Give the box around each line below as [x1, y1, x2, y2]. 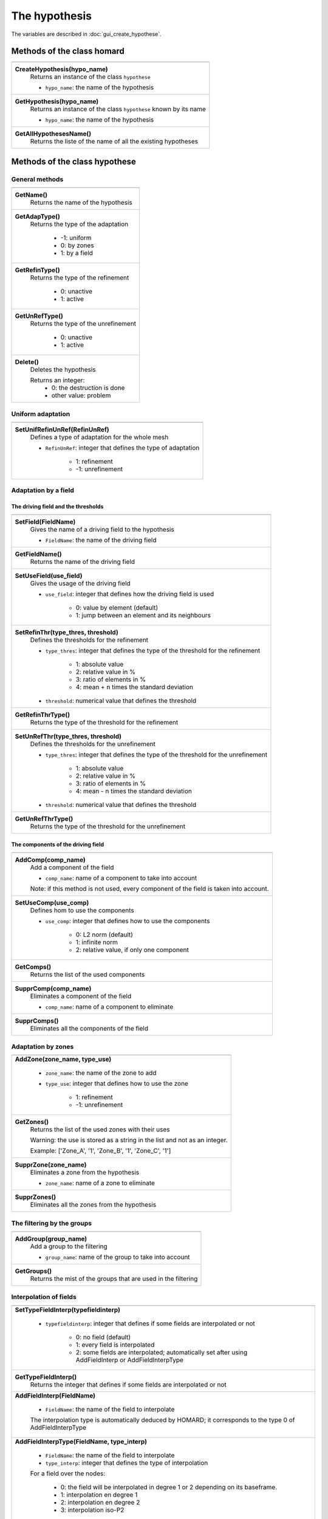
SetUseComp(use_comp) [15, 898, 89, 907]
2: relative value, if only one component [75, 945, 190, 954]
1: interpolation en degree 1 [60, 1490, 138, 1499]
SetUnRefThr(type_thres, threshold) [15, 732, 121, 741]
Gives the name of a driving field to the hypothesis [30, 525, 174, 533]
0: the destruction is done [51, 383, 125, 392]
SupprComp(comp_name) [15, 984, 92, 993]
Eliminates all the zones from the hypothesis [30, 1201, 157, 1209]
